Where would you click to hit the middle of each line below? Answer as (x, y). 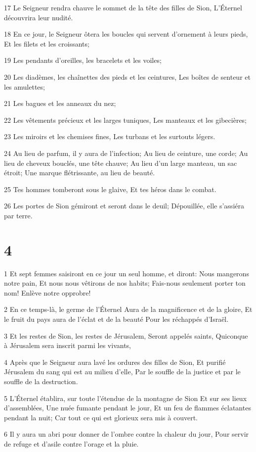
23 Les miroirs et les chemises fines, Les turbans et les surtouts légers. (110, 136)
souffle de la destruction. (41, 381)
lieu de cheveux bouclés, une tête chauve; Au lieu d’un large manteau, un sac (121, 163)
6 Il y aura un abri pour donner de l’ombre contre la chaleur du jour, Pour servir (127, 434)
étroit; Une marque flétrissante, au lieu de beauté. (80, 173)
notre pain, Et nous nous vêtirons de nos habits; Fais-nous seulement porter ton (125, 283)
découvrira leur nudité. (39, 17)
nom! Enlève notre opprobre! (47, 292)
